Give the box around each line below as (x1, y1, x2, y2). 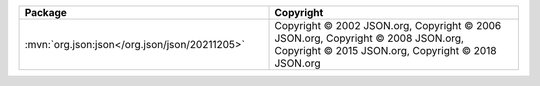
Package (24, 6, 67, 19)
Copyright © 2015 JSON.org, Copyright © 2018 (274, 44, 497, 57)
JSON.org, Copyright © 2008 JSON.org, (274, 31, 465, 45)
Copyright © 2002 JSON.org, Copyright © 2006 (274, 19, 502, 32)
